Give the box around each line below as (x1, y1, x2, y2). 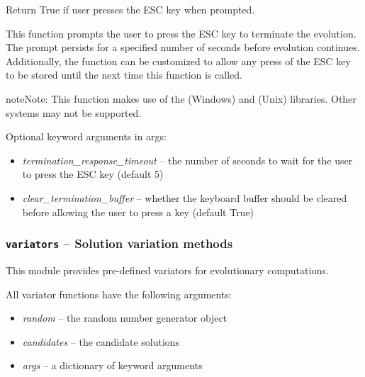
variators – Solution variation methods (6, 235, 233, 252)
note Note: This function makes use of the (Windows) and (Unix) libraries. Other (6, 91, 356, 106)
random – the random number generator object (22, 310, 228, 325)
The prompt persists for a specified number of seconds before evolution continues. (6, 40, 360, 55)
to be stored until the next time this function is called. (6, 67, 242, 82)
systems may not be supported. (6, 105, 142, 120)
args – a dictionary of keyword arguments (22, 358, 203, 373)
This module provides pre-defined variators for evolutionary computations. (6, 262, 329, 277)
